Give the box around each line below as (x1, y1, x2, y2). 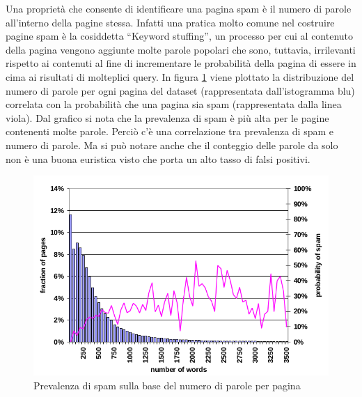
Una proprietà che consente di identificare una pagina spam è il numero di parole (6, 1, 352, 15)
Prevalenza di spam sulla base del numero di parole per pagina (33, 377, 301, 392)
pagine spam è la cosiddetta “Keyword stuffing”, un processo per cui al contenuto (6, 29, 354, 43)
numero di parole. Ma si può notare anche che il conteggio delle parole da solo (6, 137, 338, 152)
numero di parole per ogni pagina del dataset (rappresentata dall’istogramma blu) (6, 83, 355, 98)
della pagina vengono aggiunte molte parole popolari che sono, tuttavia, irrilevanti (6, 42, 356, 56)
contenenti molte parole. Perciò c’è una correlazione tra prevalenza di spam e (6, 124, 334, 139)
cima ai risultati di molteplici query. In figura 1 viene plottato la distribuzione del (6, 69, 354, 84)
